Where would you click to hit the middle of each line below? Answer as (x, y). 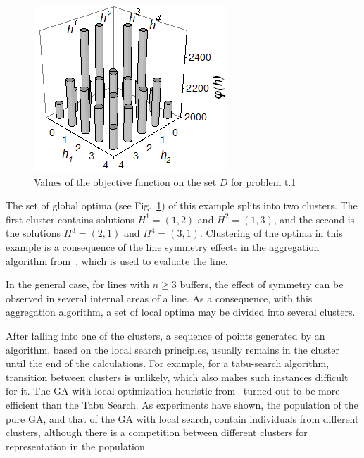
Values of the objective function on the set (125, 181)
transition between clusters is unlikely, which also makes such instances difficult (177, 377)
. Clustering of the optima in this (271, 233)
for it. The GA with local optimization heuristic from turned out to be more (173, 391)
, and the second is (314, 219)
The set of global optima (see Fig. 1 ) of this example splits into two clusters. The (182, 205)
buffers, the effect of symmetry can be (262, 284)
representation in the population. (77, 446)
